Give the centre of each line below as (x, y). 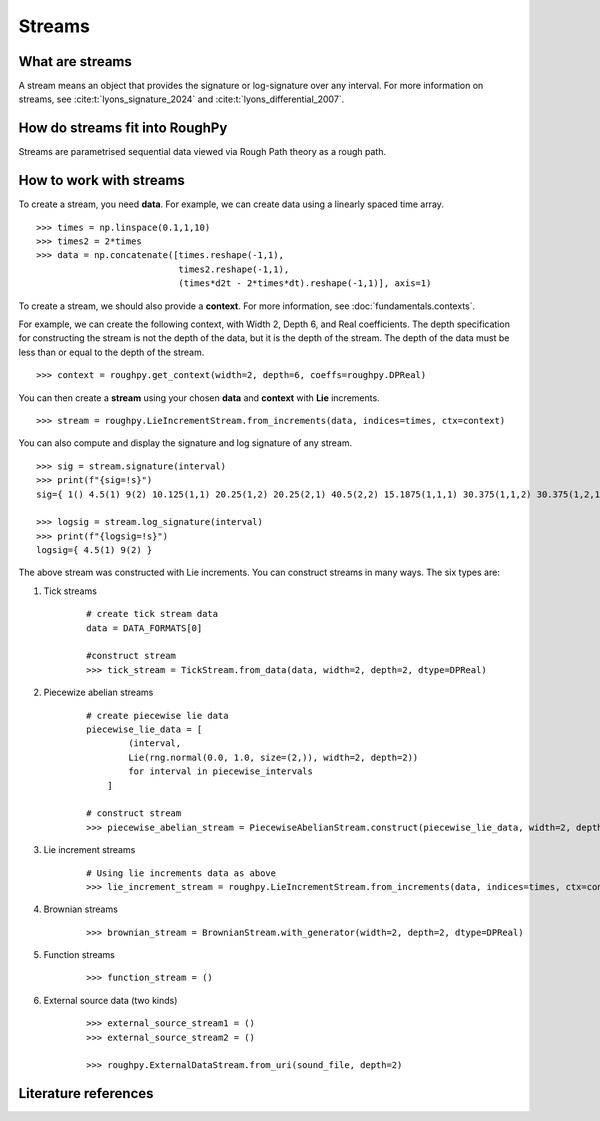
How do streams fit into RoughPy (123, 128)
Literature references (86, 1093)
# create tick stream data (152, 614)
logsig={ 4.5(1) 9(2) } (94, 550)
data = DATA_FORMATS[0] (144, 628)
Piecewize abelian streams (98, 692)
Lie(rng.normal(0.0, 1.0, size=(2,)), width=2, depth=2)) (273, 757)
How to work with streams (101, 180)
